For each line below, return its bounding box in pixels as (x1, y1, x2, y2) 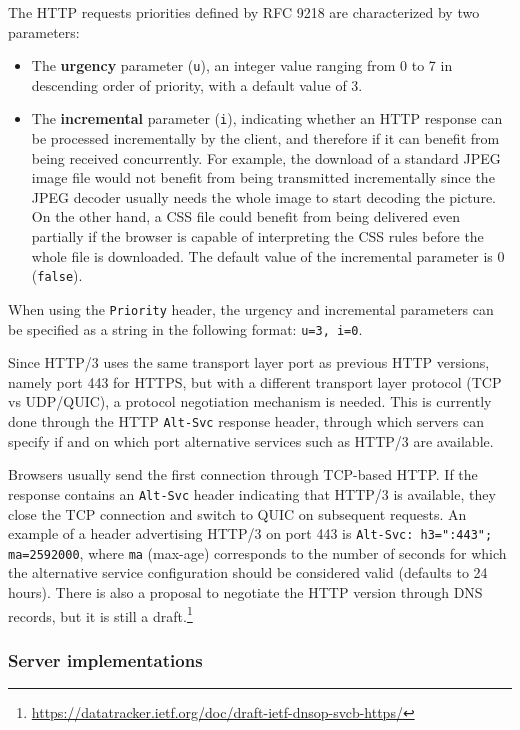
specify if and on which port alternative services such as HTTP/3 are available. (8, 430, 494, 451)
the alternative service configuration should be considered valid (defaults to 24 (8, 562, 488, 583)
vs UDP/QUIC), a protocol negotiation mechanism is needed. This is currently (8, 391, 492, 412)
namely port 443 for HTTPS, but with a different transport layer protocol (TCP (8, 371, 502, 392)
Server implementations (8, 647, 203, 672)
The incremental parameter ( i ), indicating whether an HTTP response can (31, 108, 503, 129)
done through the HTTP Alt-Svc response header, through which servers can (8, 411, 484, 431)
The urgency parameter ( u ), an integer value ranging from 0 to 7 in (31, 55, 453, 76)
